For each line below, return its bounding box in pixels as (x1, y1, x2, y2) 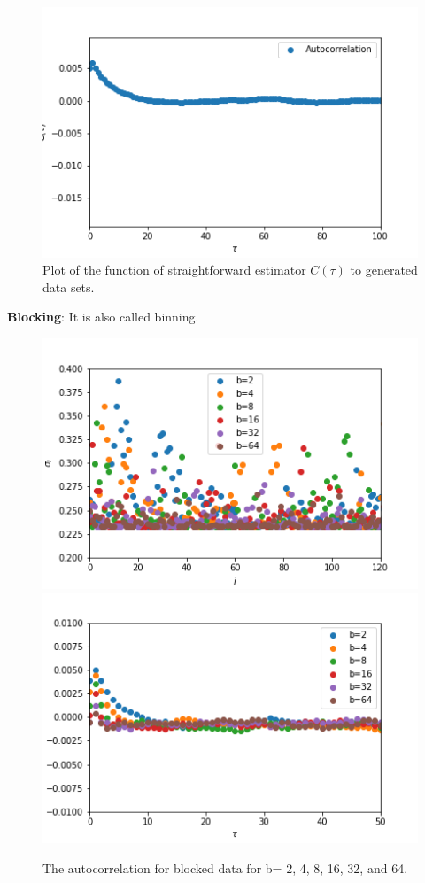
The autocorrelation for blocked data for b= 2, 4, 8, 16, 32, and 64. (42, 858, 408, 877)
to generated (350, 260, 418, 279)
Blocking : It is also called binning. (7, 307, 199, 326)
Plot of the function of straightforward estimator (42, 260, 306, 279)
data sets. (42, 277, 95, 296)
